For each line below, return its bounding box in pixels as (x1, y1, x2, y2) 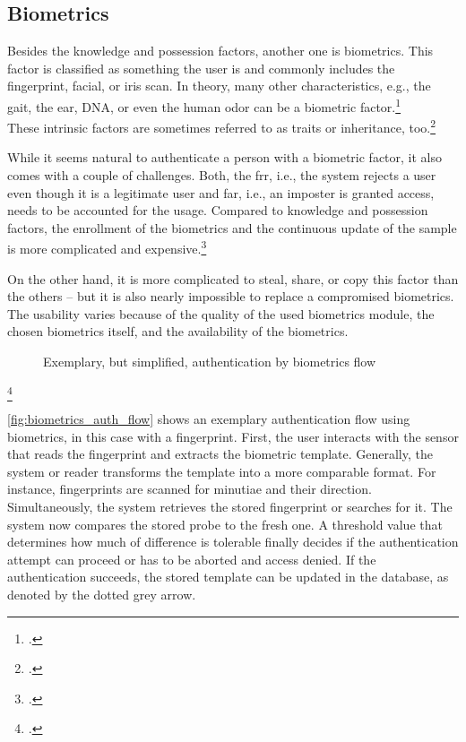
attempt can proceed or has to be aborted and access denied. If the (7, 549, 376, 568)
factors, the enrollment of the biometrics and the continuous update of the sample (7, 218, 457, 237)
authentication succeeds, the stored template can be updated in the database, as (7, 567, 449, 586)
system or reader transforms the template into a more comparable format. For (7, 462, 436, 480)
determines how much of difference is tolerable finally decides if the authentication (7, 532, 459, 551)
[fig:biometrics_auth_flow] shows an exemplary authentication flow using (7, 410, 410, 427)
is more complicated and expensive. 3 (7, 237, 207, 258)
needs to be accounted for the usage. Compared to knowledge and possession (7, 201, 428, 220)
